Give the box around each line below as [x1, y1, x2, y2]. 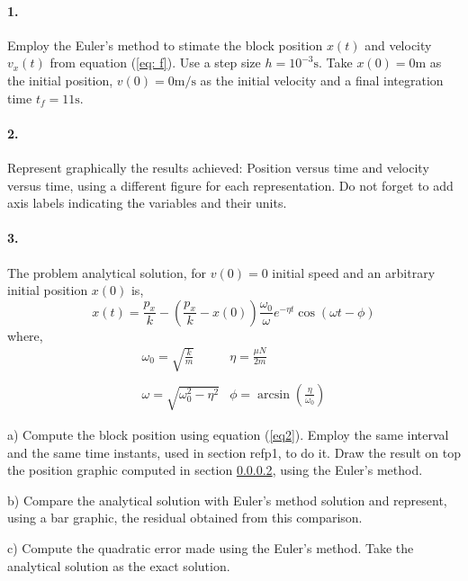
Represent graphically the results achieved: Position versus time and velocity [7, 157, 429, 176]
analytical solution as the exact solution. [7, 556, 230, 575]
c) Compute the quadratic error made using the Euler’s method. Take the [7, 538, 414, 557]
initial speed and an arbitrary [272, 263, 436, 282]
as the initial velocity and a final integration [200, 70, 444, 89]
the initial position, [7, 70, 113, 89]
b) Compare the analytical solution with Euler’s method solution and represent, [7, 490, 447, 509]
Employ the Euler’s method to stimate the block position [7, 35, 323, 54]
